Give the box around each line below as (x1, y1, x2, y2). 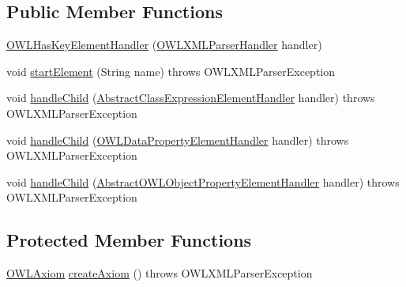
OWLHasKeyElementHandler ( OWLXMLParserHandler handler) (6, 36, 322, 53)
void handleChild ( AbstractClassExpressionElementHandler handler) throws (6, 89, 375, 106)
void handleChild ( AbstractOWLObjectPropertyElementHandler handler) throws (6, 173, 400, 190)
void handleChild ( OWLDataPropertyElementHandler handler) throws (6, 131, 349, 148)
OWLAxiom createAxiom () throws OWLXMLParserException (6, 265, 313, 281)
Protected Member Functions (6, 228, 252, 252)
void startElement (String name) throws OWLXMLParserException (6, 62, 335, 79)
